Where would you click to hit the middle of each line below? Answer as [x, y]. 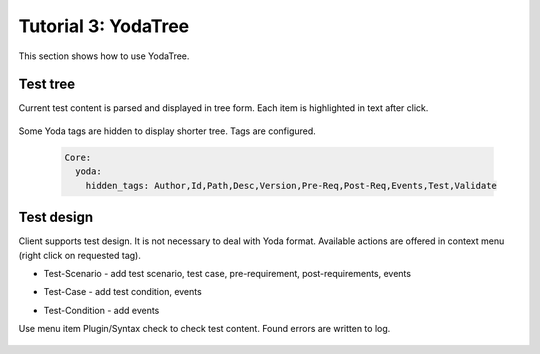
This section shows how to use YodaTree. [104, 56]
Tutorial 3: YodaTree [104, 26]
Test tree [47, 84]
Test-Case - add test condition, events [122, 292]
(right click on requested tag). [80, 255]
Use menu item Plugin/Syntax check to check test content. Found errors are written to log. [204, 329]
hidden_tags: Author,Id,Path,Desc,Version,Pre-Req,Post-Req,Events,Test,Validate [291, 185]
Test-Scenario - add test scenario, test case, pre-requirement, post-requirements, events [227, 273]
